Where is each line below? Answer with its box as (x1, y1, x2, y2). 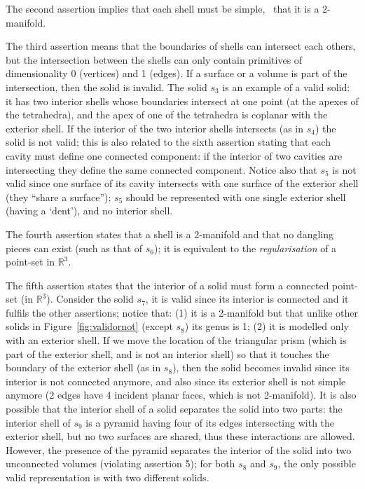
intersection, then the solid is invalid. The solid (6, 79, 207, 94)
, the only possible (277, 456, 356, 471)
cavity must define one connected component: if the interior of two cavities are (6, 148, 343, 163)
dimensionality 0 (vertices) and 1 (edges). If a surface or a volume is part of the (6, 66, 347, 81)
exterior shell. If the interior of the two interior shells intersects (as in (6, 120, 303, 135)
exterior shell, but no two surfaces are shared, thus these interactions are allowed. (6, 429, 355, 443)
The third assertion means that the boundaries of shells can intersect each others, (6, 39, 356, 53)
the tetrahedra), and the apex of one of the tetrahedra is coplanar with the (6, 107, 328, 122)
